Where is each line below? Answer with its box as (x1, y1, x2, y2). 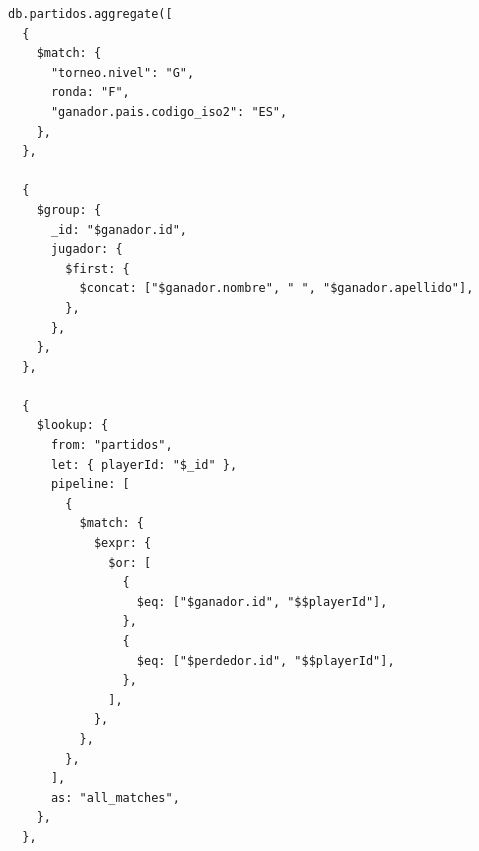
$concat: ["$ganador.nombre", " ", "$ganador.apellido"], (79, 281, 474, 296)
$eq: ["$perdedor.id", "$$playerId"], (136, 653, 395, 668)
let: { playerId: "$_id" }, (50, 457, 238, 472)
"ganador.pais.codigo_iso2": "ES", (50, 104, 288, 119)
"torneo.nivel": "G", (50, 65, 195, 80)
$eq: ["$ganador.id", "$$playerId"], (136, 594, 388, 609)
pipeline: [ (50, 477, 130, 492)
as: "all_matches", (50, 790, 180, 805)
